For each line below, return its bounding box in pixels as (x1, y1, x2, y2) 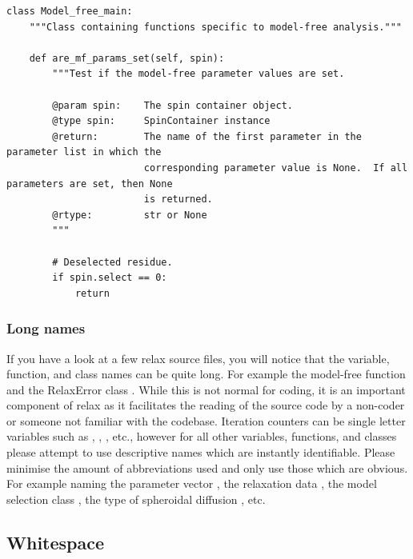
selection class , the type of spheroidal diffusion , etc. (6, 490, 266, 507)
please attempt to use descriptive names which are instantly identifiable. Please (6, 444, 395, 461)
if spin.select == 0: (52, 272, 167, 284)
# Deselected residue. (52, 256, 173, 268)
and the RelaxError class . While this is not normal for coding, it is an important (6, 381, 406, 397)
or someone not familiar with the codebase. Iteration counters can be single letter (6, 412, 406, 429)
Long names (6, 318, 86, 338)
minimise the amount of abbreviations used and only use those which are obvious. (6, 459, 408, 476)
